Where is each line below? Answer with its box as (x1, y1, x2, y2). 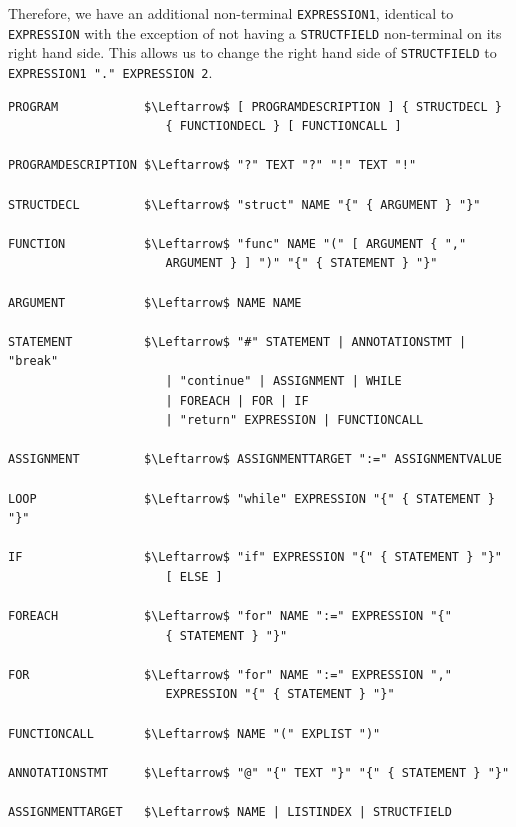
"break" (8, 354, 59, 369)
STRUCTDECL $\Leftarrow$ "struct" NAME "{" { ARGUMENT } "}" (8, 197, 481, 212)
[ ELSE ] (165, 569, 223, 584)
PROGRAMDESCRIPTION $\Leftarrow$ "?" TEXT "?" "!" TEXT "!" (8, 158, 417, 173)
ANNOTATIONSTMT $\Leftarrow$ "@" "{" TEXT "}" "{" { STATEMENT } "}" (8, 765, 510, 780)
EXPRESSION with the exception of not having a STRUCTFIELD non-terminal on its (8, 22, 502, 43)
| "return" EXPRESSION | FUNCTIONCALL (165, 413, 424, 428)
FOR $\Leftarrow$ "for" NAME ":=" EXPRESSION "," (8, 667, 452, 682)
